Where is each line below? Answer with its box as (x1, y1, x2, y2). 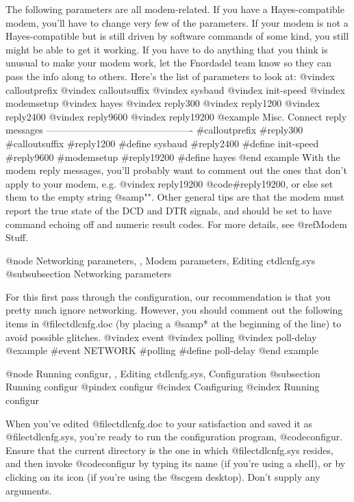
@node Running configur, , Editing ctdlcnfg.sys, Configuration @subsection (5, 366, 320, 380)
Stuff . (5, 230, 29, 244)
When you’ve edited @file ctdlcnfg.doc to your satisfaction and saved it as (5, 416, 312, 430)
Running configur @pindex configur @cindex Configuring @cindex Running (5, 379, 320, 394)
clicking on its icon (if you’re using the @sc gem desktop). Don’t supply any (5, 470, 320, 484)
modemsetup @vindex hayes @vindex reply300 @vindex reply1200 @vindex (5, 96, 320, 110)
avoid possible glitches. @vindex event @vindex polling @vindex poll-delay (5, 329, 317, 344)
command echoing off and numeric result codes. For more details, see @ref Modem (5, 216, 347, 231)
